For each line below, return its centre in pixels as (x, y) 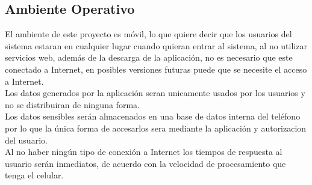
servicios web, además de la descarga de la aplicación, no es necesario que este (149, 57)
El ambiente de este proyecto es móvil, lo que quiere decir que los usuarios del (148, 34)
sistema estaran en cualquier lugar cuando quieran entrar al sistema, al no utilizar (156, 45)
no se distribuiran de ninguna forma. (72, 104)
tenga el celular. (34, 175)
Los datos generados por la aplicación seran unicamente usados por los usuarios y (155, 93)
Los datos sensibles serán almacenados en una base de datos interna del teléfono (153, 116)
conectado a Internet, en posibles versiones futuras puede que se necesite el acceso (156, 69)
